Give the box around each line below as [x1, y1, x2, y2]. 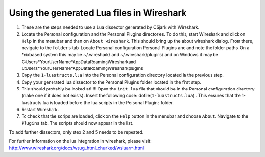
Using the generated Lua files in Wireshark [9, 7, 187, 18]
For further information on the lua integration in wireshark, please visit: [9, 138, 152, 144]
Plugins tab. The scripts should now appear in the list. [21, 120, 133, 126]
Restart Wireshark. [21, 107, 59, 112]
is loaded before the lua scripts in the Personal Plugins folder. [50, 99, 174, 105]
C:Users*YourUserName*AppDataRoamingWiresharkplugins [21, 65, 143, 71]
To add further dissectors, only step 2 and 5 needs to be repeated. [9, 129, 144, 135]
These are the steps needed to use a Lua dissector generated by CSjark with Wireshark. [21, 24, 200, 30]
